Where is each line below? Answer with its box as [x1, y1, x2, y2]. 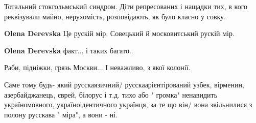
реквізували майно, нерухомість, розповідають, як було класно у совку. [4, 11, 226, 21]
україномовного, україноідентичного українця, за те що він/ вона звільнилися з [4, 99, 252, 110]
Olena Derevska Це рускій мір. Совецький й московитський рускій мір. [4, 28, 235, 39]
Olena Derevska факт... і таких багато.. [4, 45, 133, 55]
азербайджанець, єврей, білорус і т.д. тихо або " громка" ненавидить [4, 89, 218, 100]
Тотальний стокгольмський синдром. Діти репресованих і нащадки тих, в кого [4, 1, 248, 11]
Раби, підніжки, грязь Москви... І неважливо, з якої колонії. [4, 62, 191, 73]
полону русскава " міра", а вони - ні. [4, 109, 118, 119]
